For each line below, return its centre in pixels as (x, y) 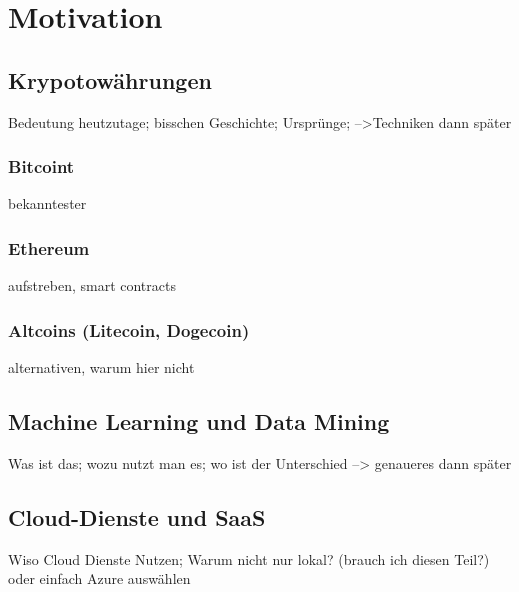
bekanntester (47, 203)
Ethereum (49, 247)
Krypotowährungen (110, 79)
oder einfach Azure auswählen (99, 578)
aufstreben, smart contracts (92, 285)
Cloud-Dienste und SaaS (137, 516)
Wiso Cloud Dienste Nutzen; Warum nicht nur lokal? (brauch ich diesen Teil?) (249, 558)
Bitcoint (41, 166)
